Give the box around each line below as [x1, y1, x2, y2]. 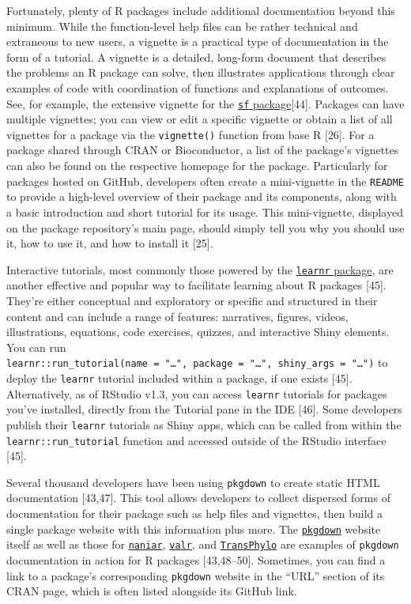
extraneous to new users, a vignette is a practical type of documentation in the [6, 33, 389, 50]
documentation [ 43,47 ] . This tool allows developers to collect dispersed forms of [6, 489, 390, 506]
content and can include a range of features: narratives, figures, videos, [6, 308, 349, 324]
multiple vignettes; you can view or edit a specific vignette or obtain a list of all [6, 111, 393, 127]
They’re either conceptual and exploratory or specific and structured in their [6, 292, 378, 308]
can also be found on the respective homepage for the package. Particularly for [6, 157, 388, 174]
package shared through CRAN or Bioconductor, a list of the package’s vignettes [6, 142, 399, 158]
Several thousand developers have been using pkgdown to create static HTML [6, 474, 380, 490]
